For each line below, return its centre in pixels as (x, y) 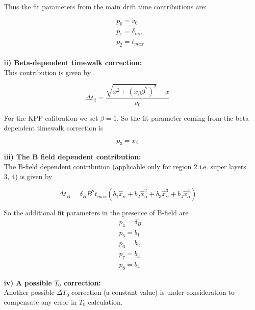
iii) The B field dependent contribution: (73, 157)
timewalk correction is (70, 127)
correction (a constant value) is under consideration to (153, 292)
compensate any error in (40, 302)
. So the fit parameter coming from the (175, 118)
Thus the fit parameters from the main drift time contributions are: (105, 6)
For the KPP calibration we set (51, 118)
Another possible (29, 292)
